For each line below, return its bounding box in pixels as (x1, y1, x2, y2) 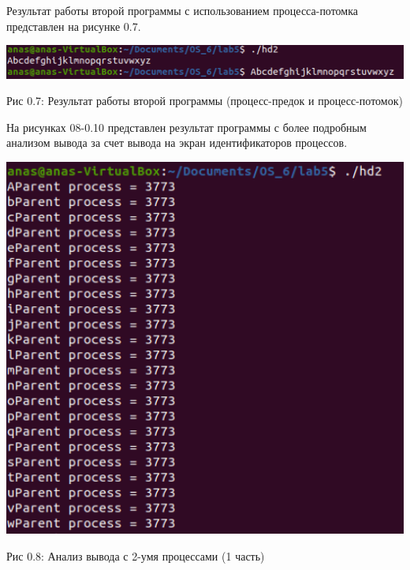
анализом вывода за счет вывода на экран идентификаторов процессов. (6, 134, 348, 151)
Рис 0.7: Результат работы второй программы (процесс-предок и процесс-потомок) (6, 92, 403, 109)
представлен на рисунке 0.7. (6, 17, 141, 34)
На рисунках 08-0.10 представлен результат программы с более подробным (6, 118, 367, 135)
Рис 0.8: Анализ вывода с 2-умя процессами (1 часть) (6, 548, 265, 564)
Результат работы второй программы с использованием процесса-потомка (6, 2, 359, 18)
